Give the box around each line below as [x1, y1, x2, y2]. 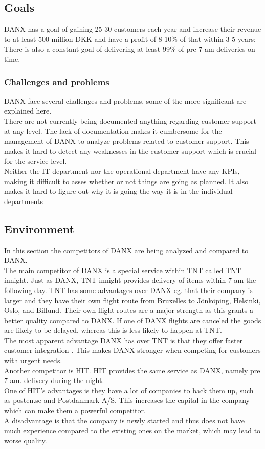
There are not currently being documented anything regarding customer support [4, 115, 256, 126]
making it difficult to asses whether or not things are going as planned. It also [4, 175, 249, 186]
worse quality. [4, 435, 47, 445]
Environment [4, 220, 74, 236]
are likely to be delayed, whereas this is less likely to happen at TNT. [4, 325, 222, 335]
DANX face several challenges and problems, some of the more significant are [4, 95, 247, 106]
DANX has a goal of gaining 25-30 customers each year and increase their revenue [4, 24, 261, 34]
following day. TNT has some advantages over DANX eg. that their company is [4, 284, 253, 295]
